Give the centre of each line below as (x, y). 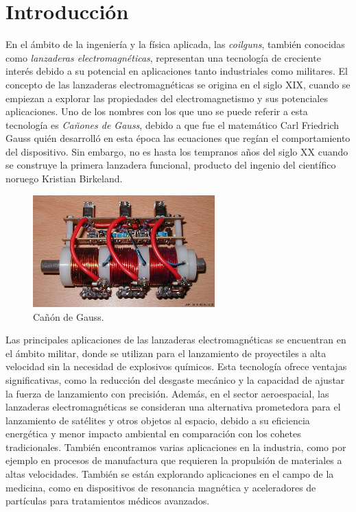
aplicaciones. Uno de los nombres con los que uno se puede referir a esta (157, 111)
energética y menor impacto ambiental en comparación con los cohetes (153, 434)
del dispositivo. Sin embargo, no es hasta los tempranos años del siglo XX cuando (177, 151)
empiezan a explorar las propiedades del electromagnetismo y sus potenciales (167, 98)
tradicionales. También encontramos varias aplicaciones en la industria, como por (176, 447)
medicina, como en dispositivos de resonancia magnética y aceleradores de (161, 487)
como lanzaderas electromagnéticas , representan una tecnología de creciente (163, 57)
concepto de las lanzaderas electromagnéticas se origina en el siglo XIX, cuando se (178, 84)
